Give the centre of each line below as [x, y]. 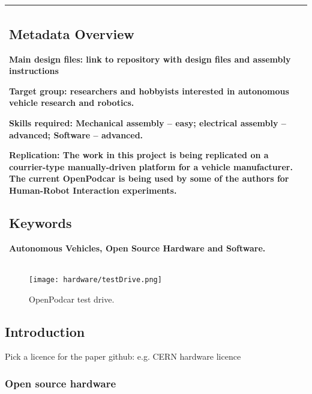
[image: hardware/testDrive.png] [95, 279]
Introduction [45, 331]
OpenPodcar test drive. [72, 299]
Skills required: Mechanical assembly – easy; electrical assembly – [148, 123]
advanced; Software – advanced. [76, 134]
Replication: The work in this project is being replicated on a [139, 155]
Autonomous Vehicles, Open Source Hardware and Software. [137, 248]
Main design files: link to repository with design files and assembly [150, 59]
